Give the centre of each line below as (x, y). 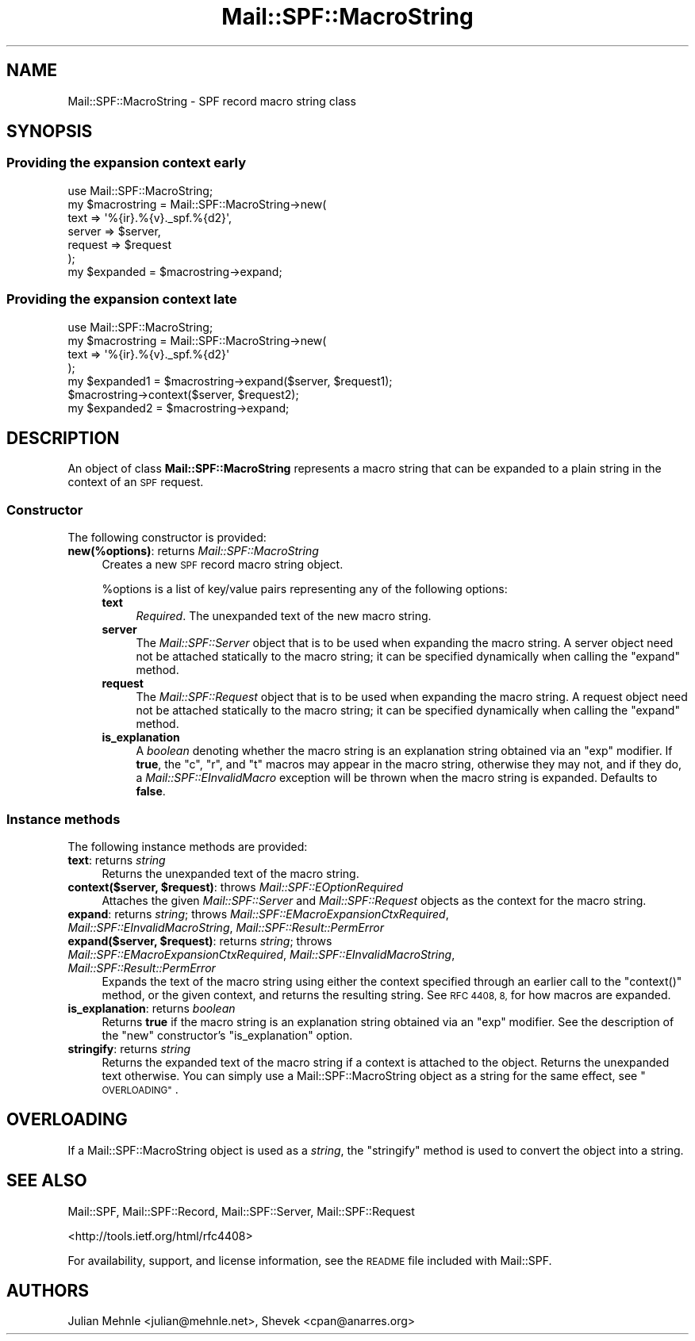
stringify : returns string (129, 1048)
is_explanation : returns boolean (152, 1008)
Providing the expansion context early (127, 163)
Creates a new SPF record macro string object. (223, 565)
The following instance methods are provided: (188, 846)
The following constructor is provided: (167, 538)
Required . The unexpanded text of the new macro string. (284, 616)
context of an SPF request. (136, 482)
